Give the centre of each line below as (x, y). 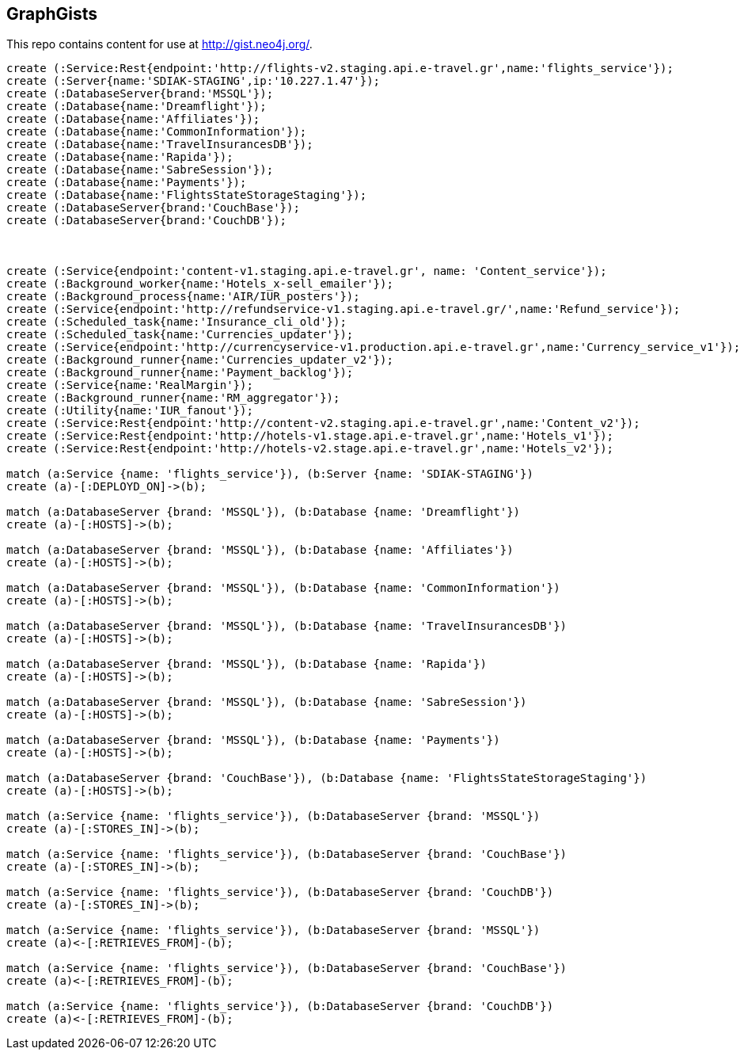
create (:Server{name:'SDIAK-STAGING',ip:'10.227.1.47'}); (194, 81)
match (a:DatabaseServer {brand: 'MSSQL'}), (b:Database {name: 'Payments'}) (253, 740)
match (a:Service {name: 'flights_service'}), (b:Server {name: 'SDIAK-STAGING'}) (270, 474)
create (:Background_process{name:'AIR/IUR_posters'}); (183, 297)
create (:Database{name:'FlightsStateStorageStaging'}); (187, 195)
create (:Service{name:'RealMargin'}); (130, 385)
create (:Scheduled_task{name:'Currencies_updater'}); (180, 335)
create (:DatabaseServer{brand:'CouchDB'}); (147, 221)
